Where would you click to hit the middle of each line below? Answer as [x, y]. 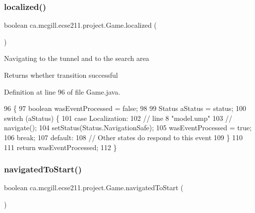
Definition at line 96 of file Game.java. [62, 91]
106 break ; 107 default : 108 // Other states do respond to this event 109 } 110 [124, 137]
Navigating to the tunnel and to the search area [77, 58]
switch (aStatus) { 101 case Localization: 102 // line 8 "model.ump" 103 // [118, 118]
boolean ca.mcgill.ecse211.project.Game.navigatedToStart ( [94, 187]
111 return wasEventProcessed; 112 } [61, 147]
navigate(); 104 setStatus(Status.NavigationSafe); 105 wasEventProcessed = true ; [128, 128]
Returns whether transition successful [61, 75]
